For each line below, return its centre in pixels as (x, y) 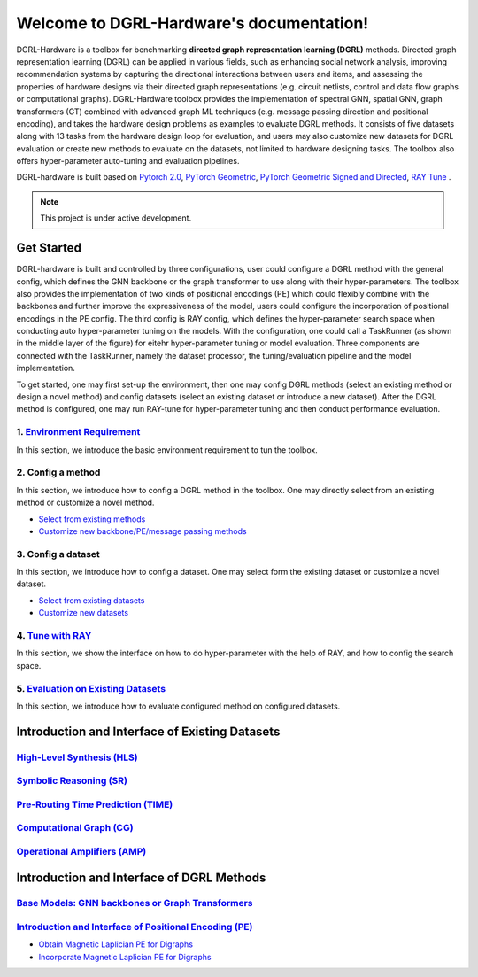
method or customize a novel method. (85, 503)
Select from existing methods (92, 519)
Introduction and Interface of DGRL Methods (141, 877)
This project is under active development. (116, 218)
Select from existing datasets (92, 600)
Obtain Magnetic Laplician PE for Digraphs (116, 944)
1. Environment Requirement (78, 432)
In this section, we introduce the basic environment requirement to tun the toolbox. (167, 450)
